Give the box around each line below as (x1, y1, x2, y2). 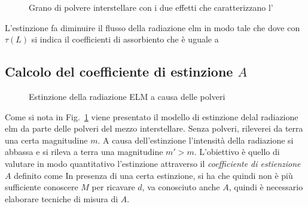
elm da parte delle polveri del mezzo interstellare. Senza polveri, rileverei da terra (5, 122, 303, 135)
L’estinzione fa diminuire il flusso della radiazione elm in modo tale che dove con (5, 21, 300, 34)
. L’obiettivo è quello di (194, 145, 280, 158)
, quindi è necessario (228, 181, 303, 193)
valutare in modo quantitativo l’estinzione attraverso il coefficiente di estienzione (5, 157, 301, 169)
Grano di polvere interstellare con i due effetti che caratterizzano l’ (29, 1, 273, 13)
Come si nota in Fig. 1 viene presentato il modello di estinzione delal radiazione (5, 110, 298, 123)
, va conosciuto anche (142, 181, 220, 193)
